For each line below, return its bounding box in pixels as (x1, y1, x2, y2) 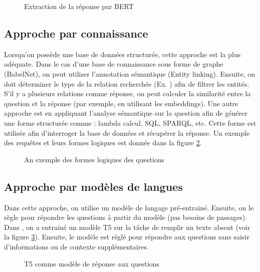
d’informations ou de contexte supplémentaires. (4, 241, 149, 251)
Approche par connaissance (4, 25, 148, 41)
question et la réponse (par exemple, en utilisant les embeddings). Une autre (4, 98, 238, 108)
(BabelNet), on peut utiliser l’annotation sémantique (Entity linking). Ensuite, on (4, 68, 255, 79)
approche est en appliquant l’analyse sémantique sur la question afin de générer (4, 108, 247, 118)
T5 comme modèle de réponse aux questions (24, 258, 160, 268)
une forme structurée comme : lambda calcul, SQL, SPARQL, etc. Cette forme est (4, 117, 256, 128)
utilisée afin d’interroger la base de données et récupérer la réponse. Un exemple (4, 127, 250, 138)
